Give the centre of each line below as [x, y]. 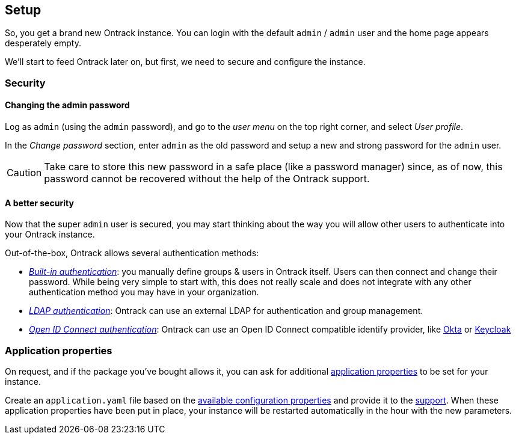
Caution [24, 173]
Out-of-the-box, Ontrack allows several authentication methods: [132, 253]
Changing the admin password [67, 105]
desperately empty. [43, 43]
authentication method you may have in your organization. [144, 292]
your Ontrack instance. [50, 235]
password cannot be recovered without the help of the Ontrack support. [207, 179]
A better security [39, 203]
